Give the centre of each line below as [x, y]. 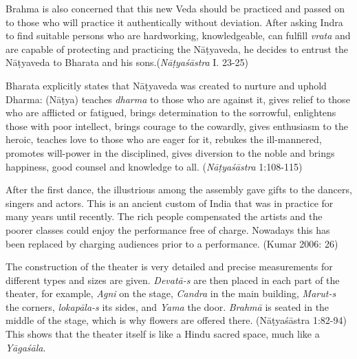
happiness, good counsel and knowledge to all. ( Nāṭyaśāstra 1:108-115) [154, 166]
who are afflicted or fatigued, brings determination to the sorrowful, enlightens [171, 112]
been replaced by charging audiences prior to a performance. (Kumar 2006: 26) [172, 243]
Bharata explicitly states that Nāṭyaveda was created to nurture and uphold [166, 85]
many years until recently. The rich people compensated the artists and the [164, 216]
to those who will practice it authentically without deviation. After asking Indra [174, 22]
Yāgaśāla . [26, 347]
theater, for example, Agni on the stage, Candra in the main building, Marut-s [171, 293]
